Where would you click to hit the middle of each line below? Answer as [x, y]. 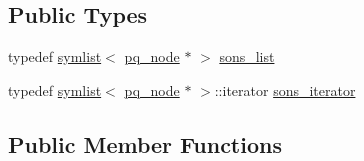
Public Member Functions [145, 143]
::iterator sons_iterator [285, 89]
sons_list [247, 56]
